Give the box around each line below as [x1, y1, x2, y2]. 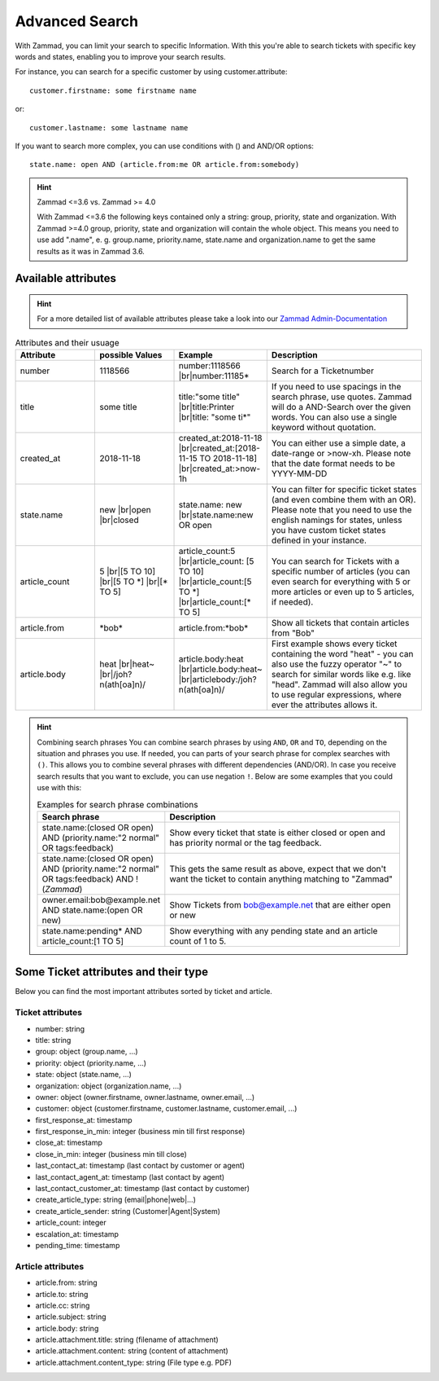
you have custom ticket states [271, 525, 386, 536]
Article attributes [15, 1260, 85, 1272]
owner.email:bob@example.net [41, 894, 161, 905]
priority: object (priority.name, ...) [35, 1058, 146, 1067]
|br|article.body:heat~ [178, 664, 263, 675]
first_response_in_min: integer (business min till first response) [35, 1127, 246, 1137]
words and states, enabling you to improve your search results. [15, 51, 227, 61]
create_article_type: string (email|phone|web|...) [35, 1194, 197, 1205]
